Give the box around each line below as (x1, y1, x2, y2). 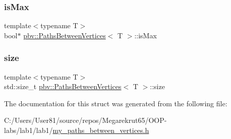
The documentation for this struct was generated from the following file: (4, 98, 227, 108)
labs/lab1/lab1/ (4, 125, 53, 135)
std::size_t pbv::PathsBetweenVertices (4, 81, 122, 92)
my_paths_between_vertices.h (52, 125, 149, 135)
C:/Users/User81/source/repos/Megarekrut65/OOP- (4, 115, 167, 125)
